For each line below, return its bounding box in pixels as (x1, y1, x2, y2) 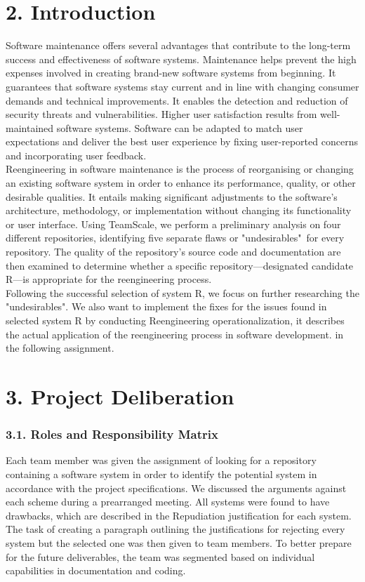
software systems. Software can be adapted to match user (56, 120, 303, 135)
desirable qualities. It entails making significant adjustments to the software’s (6, 189, 338, 204)
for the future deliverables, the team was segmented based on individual (6, 549, 315, 564)
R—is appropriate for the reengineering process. (6, 272, 212, 286)
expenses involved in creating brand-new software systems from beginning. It (6, 65, 336, 80)
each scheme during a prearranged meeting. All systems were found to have (6, 494, 330, 509)
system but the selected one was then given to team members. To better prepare (6, 535, 352, 550)
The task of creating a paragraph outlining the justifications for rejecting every (6, 522, 345, 536)
